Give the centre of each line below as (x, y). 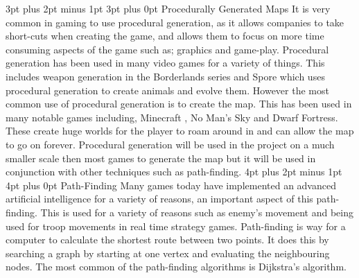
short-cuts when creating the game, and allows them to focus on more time (165, 36)
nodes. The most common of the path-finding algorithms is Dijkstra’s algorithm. (176, 267)
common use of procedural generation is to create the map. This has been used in (179, 104)
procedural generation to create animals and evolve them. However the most (167, 90)
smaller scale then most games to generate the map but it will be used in (161, 158)
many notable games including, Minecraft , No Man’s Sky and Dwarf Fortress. (172, 117)
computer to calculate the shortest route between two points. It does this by (167, 240)
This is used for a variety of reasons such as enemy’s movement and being (197, 212)
